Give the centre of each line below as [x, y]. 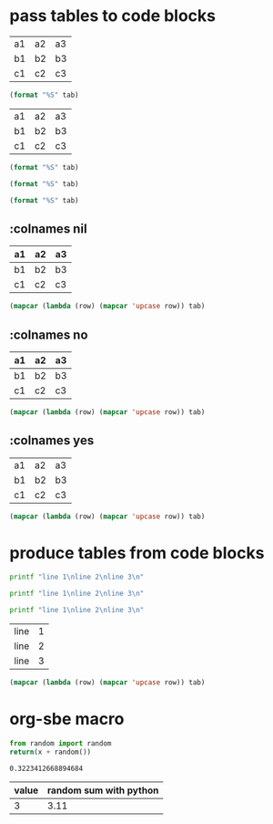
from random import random [61, 743]
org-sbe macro [67, 720]
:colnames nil [49, 229]
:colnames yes [52, 440]
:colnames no [49, 334]
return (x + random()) [51, 752]
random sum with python [103, 790]
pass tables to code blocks [113, 16]
